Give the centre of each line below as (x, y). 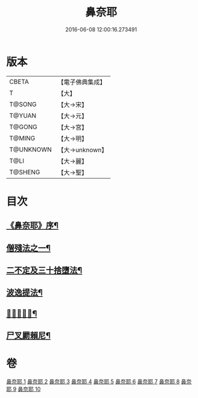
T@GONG (23, 127)
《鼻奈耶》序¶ (32, 226)
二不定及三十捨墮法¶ (44, 270)
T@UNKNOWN (31, 150)
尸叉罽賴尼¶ (29, 336)
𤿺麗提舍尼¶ (22, 313)
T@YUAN (23, 115)
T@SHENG (25, 172)
